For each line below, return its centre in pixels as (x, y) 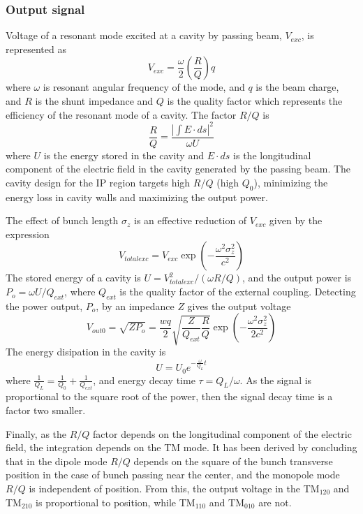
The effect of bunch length (62, 220)
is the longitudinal (272, 155)
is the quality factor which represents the (255, 101)
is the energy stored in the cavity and (124, 155)
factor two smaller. (46, 410)
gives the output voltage (239, 306)
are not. (275, 502)
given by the (296, 220)
